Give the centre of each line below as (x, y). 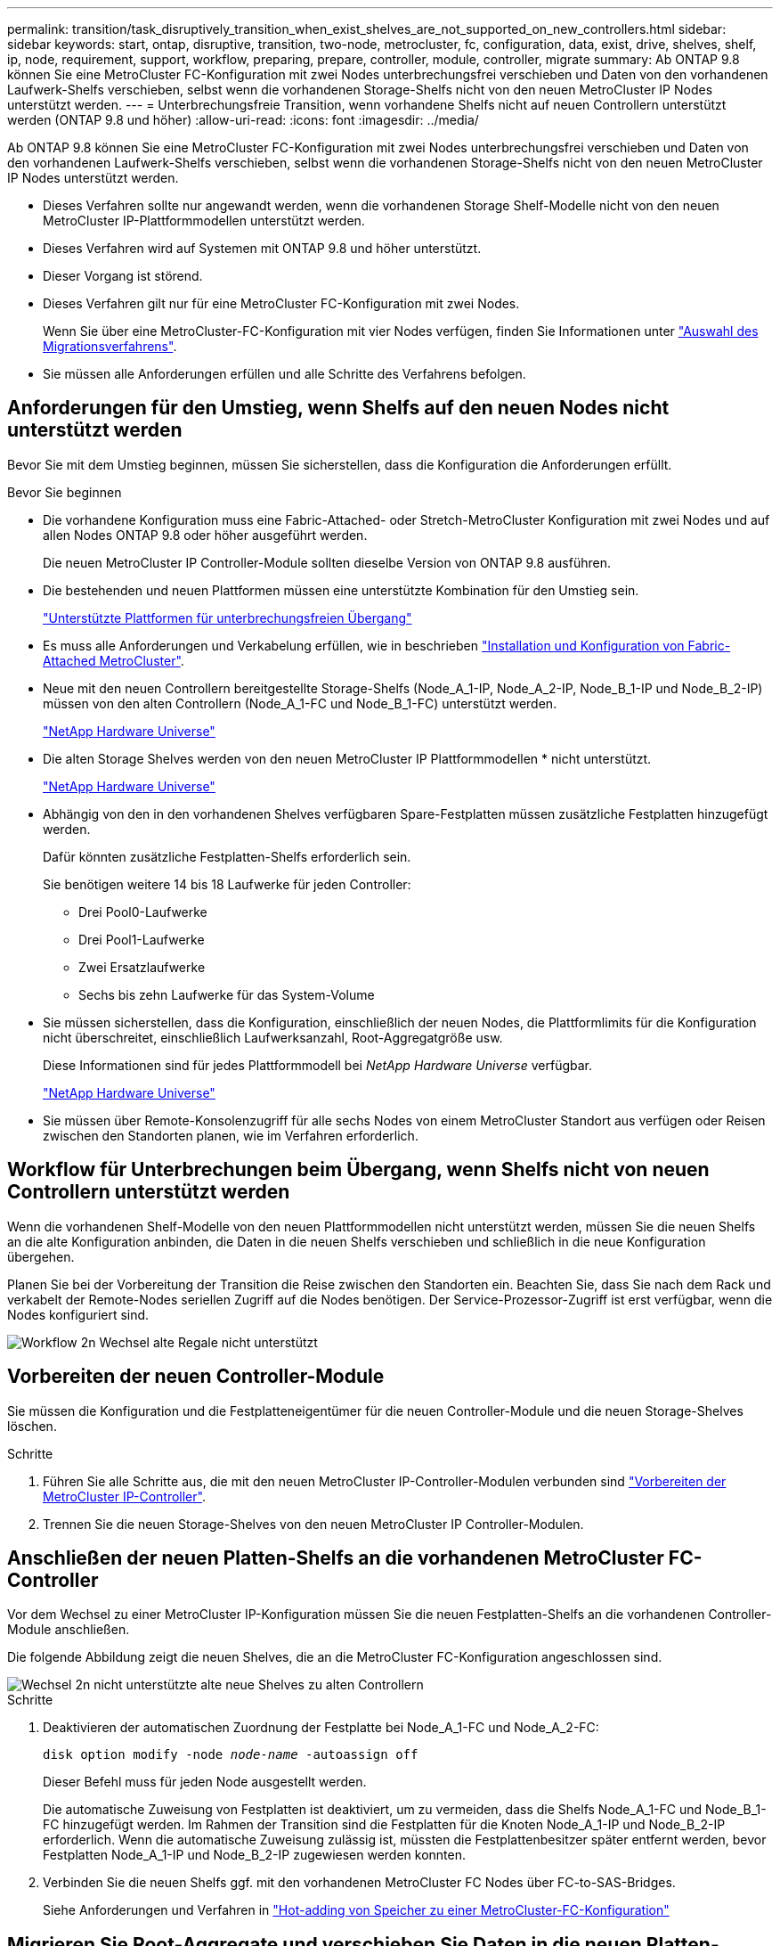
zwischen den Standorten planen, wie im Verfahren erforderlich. (231, 1135)
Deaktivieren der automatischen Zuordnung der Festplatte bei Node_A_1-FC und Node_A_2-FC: (321, 1728)
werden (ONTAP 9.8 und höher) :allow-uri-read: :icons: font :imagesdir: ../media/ (243, 120)
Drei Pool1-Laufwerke (142, 939)
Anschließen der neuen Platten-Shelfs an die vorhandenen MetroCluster (336, 1558)
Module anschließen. (69, 1630)
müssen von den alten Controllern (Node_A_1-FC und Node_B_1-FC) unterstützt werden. (300, 703)
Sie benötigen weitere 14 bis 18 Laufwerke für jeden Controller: (227, 884)
